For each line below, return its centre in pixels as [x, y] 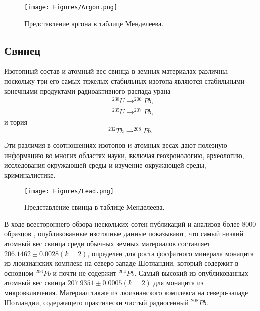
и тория [16, 122]
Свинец [22, 50]
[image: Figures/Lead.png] [69, 191]
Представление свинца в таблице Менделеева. [94, 207]
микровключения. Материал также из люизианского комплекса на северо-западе [126, 292]
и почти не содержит [85, 273]
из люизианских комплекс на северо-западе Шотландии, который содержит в [121, 263]
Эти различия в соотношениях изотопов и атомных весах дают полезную [116, 145]
